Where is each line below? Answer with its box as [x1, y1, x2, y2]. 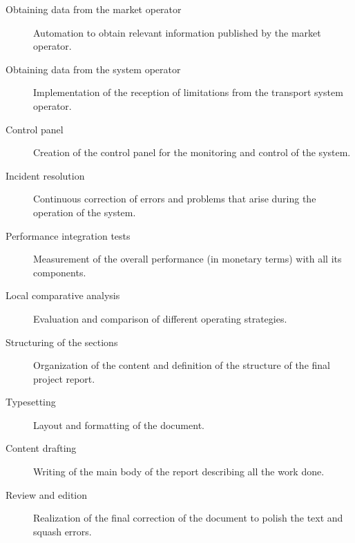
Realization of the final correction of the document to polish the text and [33, 511, 343, 525]
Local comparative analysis [6, 288, 120, 303]
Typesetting [6, 394, 56, 409]
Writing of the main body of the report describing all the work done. [33, 464, 325, 479]
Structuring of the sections [6, 334, 118, 349]
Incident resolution [6, 168, 85, 182]
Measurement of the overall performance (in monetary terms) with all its [33, 251, 342, 266]
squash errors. [33, 524, 92, 538]
